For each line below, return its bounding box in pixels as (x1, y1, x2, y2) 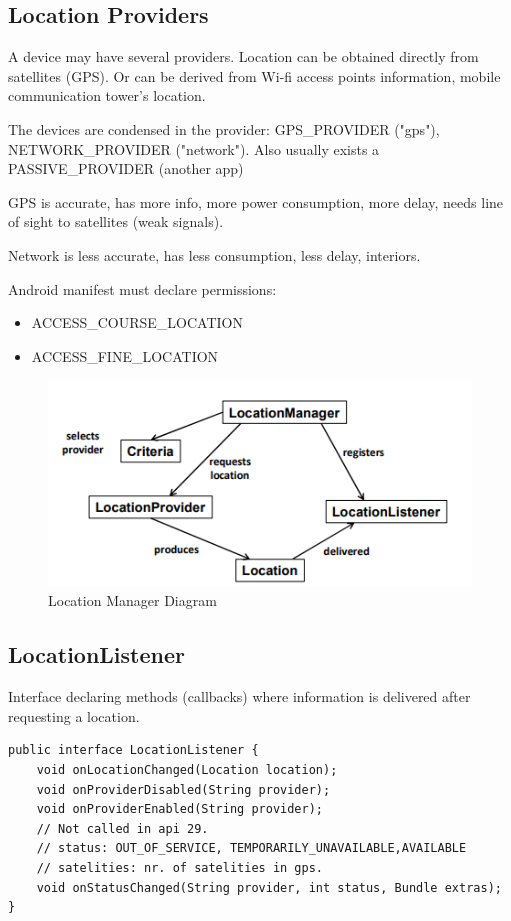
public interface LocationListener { (8, 743, 259, 758)
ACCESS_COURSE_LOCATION (31, 312, 243, 333)
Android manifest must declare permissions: (8, 278, 277, 299)
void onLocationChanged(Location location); (36, 763, 338, 778)
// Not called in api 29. (36, 821, 209, 836)
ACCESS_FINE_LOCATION (31, 345, 219, 366)
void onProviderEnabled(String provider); (36, 802, 323, 817)
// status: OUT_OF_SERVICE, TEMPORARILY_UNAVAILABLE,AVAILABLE (36, 841, 467, 856)
